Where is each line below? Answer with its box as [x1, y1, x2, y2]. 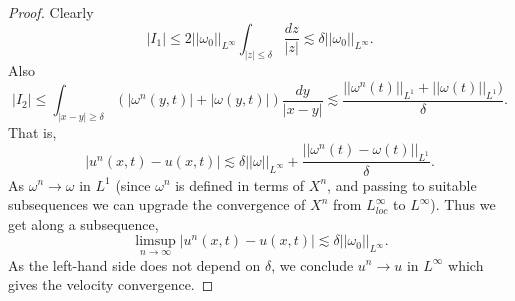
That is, [8, 122, 57, 143]
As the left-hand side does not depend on [8, 254, 261, 275]
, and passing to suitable [327, 174, 477, 195]
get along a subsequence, [8, 213, 159, 234]
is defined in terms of [175, 174, 305, 195]
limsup [135, 234, 176, 249]
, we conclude [271, 254, 354, 275]
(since [115, 174, 151, 195]
